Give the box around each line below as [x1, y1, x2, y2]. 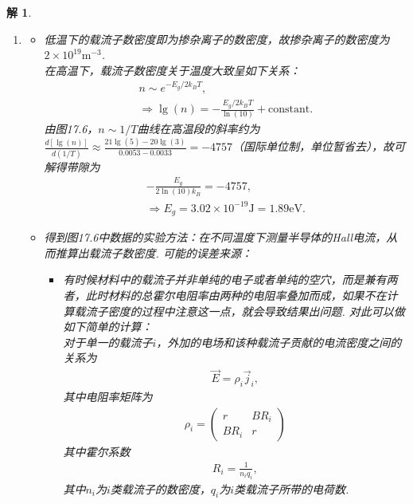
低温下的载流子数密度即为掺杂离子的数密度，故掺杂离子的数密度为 [44, 30, 390, 47]
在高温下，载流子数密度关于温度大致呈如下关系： [44, 61, 301, 78]
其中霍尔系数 [63, 443, 131, 459]
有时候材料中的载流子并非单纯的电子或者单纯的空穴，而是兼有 [63, 271, 387, 288]
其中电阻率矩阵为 [63, 388, 153, 405]
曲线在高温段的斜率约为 [137, 120, 260, 137]
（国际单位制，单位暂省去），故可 [232, 138, 406, 155]
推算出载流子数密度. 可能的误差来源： [55, 244, 252, 261]
